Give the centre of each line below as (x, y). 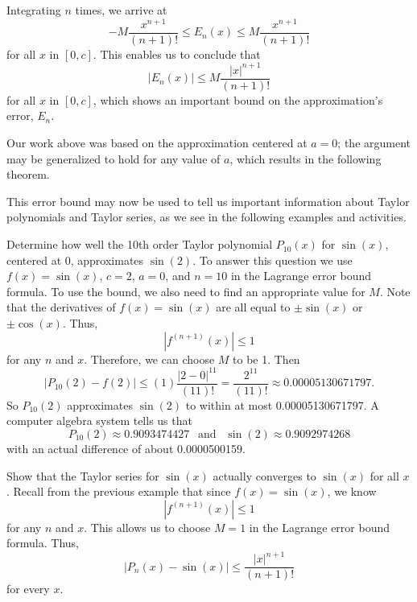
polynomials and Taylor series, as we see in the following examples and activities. (206, 217)
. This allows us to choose (147, 527)
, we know (352, 491)
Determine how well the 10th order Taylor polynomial (140, 244)
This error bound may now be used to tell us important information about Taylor (208, 201)
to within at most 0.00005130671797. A (282, 404)
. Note (395, 291)
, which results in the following (306, 158)
